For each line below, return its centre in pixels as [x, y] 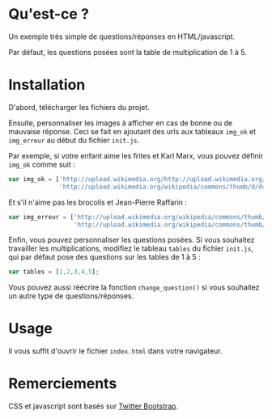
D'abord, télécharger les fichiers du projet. [79, 107]
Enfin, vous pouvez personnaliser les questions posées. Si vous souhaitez [132, 240]
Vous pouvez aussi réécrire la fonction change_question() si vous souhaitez [134, 287]
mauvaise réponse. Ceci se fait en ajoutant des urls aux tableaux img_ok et [132, 131]
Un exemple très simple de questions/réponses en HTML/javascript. [122, 36]
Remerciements [63, 384]
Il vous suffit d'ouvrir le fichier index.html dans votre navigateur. [115, 351]
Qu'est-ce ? [49, 14]
